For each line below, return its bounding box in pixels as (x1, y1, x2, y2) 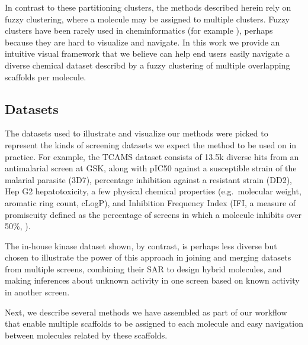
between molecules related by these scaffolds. (5, 328, 168, 341)
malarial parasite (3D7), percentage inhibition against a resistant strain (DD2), (5, 173, 292, 185)
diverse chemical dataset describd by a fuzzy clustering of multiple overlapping (5, 58, 290, 71)
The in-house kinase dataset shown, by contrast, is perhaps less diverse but (5, 239, 277, 252)
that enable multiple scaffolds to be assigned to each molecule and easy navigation (5, 317, 303, 330)
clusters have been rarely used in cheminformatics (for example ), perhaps (5, 24, 273, 37)
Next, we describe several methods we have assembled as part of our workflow (5, 305, 287, 318)
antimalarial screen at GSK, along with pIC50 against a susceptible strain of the (5, 162, 297, 174)
